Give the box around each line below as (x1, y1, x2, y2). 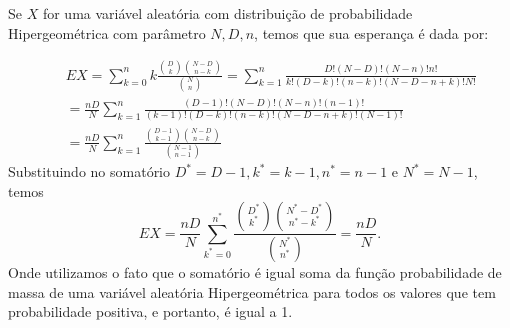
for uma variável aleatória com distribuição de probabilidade (42, 3, 413, 23)
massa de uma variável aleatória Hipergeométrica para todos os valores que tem (8, 281, 496, 302)
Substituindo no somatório (8, 161, 171, 182)
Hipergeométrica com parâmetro (8, 22, 206, 43)
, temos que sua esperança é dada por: (254, 22, 489, 43)
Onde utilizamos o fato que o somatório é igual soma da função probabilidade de (8, 262, 502, 283)
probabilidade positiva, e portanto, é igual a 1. (8, 301, 293, 322)
